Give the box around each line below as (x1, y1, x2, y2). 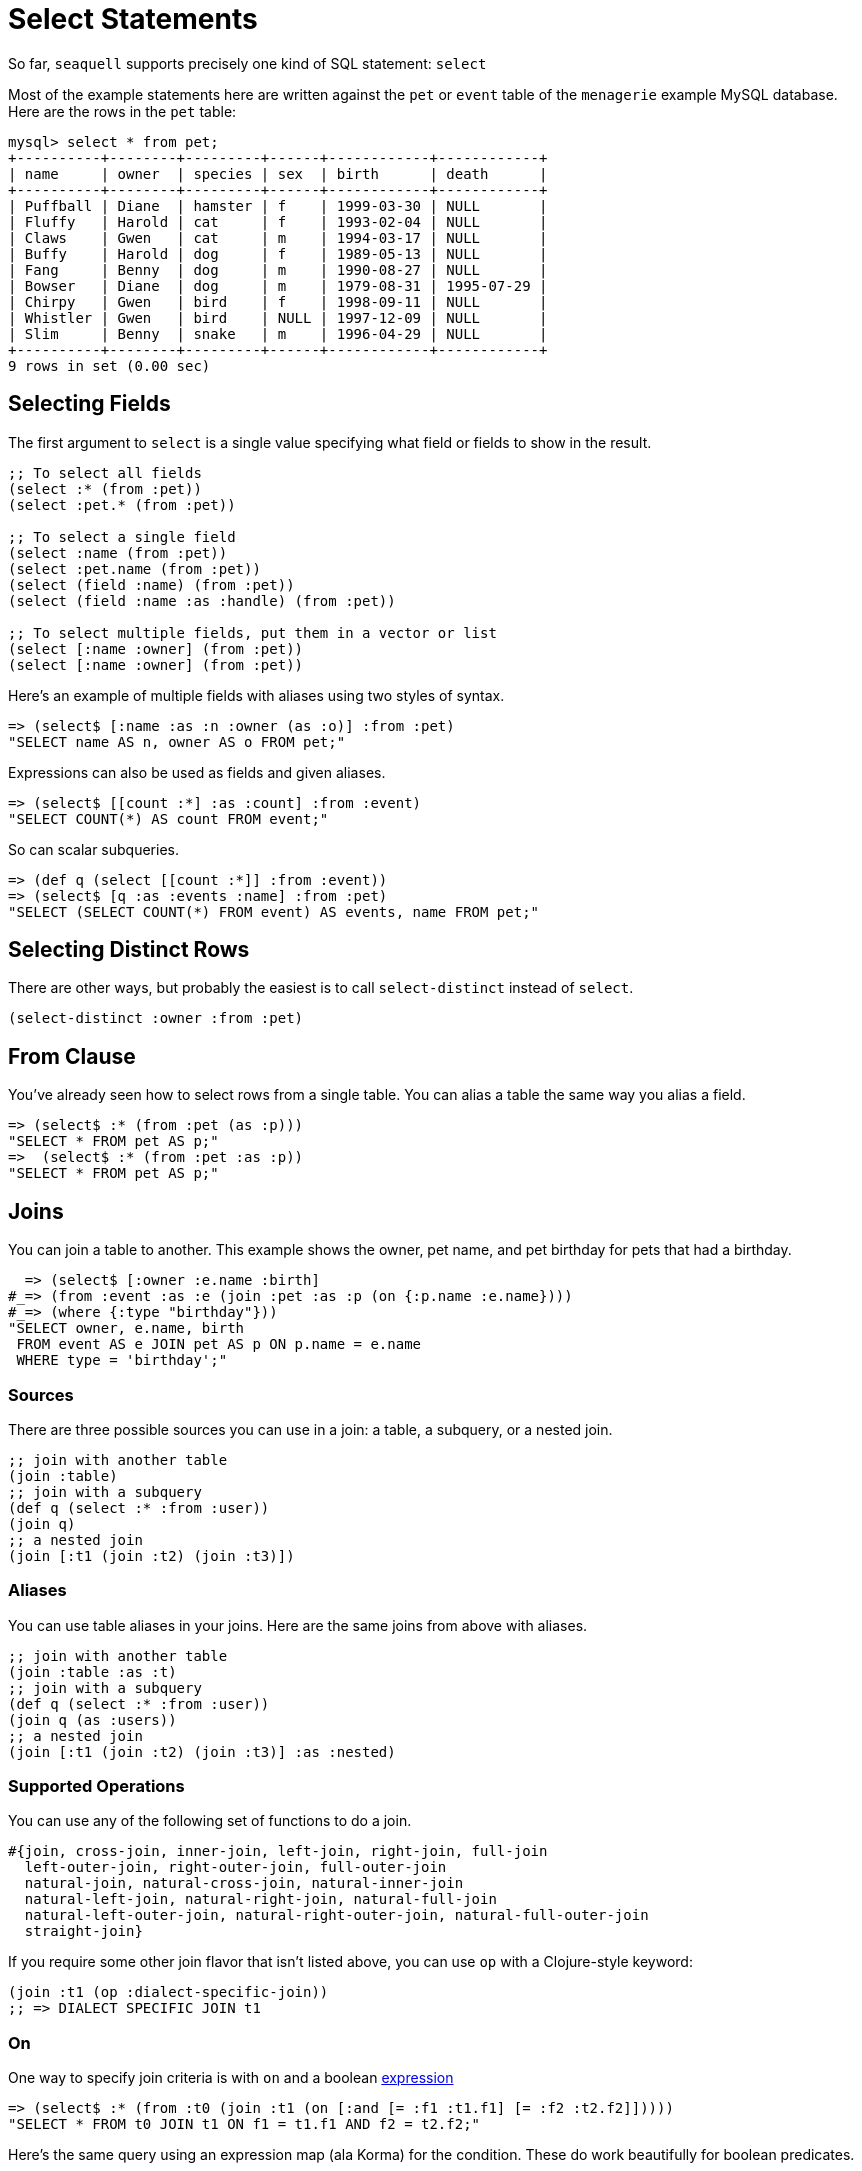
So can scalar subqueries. (8, 840, 180, 858)
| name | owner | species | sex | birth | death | (8, 165, 548, 182)
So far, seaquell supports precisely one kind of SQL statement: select (8, 54, 487, 72)
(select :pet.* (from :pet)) (8, 496, 236, 513)
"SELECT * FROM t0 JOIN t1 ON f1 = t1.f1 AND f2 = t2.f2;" (8, 2116, 481, 2133)
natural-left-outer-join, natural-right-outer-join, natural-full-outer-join (24, 1907, 649, 1924)
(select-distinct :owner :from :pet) (8, 1010, 304, 1027)
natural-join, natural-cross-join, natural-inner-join (24, 1875, 464, 1892)
